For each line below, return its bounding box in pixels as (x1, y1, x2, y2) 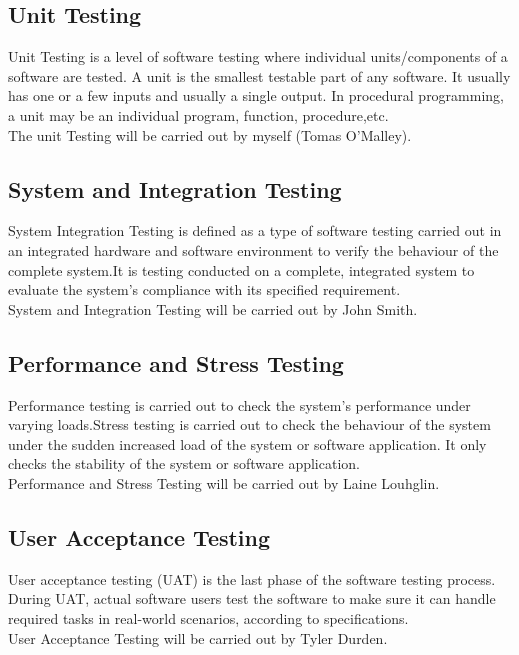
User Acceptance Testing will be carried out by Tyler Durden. (8, 627, 388, 648)
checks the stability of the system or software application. (8, 453, 360, 474)
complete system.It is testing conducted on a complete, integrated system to (8, 259, 475, 280)
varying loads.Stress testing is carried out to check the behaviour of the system (8, 414, 491, 435)
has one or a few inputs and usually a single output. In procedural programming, (8, 85, 505, 106)
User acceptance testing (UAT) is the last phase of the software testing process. (8, 568, 496, 589)
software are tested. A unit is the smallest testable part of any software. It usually (8, 65, 511, 86)
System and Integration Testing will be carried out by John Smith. (8, 298, 418, 319)
